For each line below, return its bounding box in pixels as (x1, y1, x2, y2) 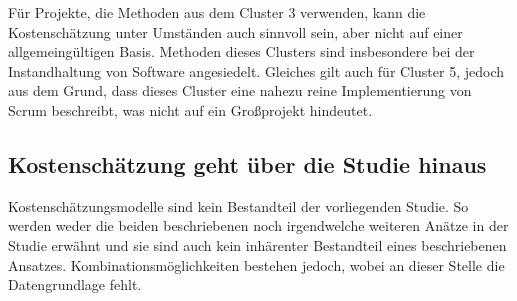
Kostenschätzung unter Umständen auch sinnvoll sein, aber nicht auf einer (8, 21, 463, 42)
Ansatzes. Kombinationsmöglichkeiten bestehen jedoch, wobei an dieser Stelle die (8, 254, 505, 275)
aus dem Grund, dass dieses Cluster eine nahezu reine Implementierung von (8, 80, 472, 101)
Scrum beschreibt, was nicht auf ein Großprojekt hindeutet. (8, 99, 373, 120)
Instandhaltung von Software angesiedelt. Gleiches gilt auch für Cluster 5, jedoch (8, 60, 504, 81)
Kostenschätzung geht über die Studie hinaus (8, 148, 487, 179)
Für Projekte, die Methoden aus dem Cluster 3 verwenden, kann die (8, 2, 426, 22)
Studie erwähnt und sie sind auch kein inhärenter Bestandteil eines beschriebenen (8, 234, 507, 255)
